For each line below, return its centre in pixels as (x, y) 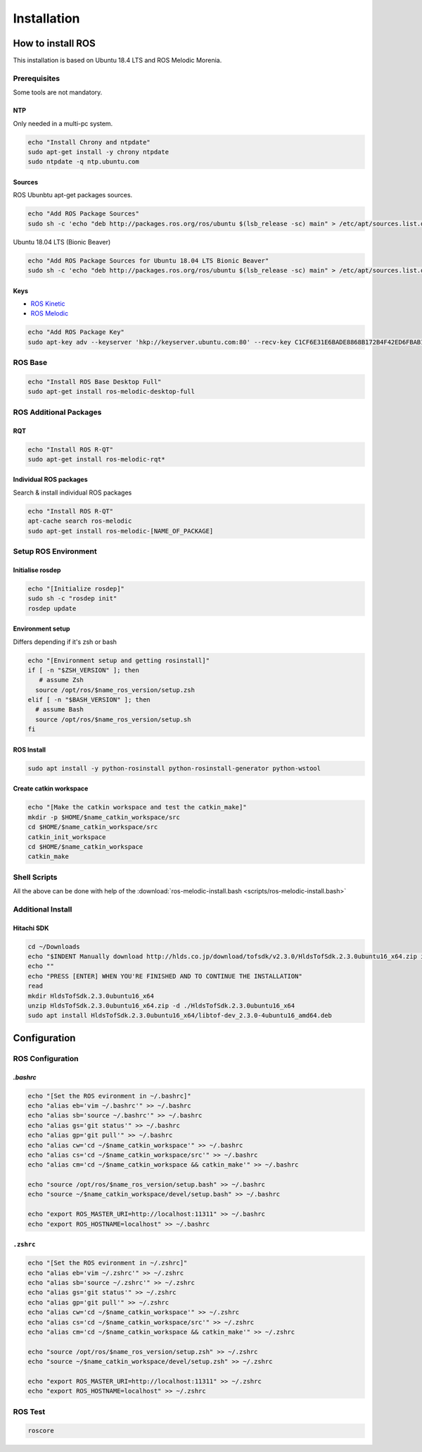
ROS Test (29, 1411)
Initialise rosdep (37, 570)
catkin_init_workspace (67, 837)
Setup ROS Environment (55, 551)
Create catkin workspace (51, 788)
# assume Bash (60, 709)
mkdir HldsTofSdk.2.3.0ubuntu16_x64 (91, 996)
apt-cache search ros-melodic (80, 521)
